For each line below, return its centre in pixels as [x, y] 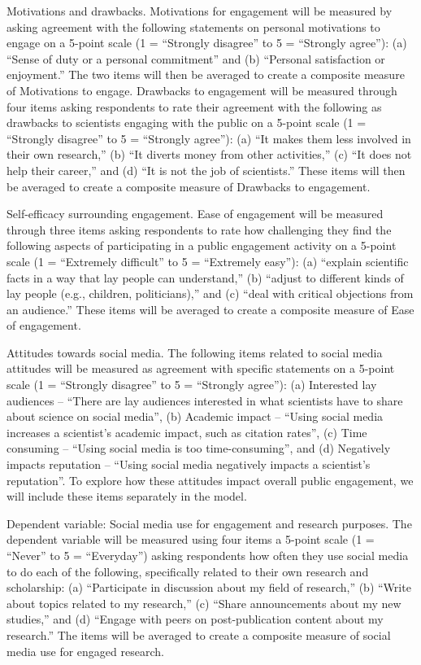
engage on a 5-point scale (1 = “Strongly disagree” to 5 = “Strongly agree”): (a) [207, 43]
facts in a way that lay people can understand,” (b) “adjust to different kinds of [205, 277]
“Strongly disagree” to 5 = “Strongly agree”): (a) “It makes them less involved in [209, 138]
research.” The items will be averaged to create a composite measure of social [199, 634]
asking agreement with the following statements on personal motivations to [193, 26]
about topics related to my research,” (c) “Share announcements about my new [204, 603]
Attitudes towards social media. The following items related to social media [195, 352]
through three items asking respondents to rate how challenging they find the [199, 229]
